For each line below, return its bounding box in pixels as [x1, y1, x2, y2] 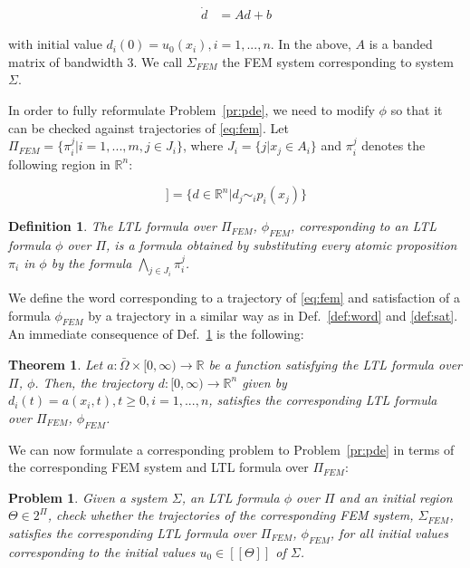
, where [182, 136, 224, 155]
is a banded [369, 34, 433, 53]
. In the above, [270, 34, 351, 53]
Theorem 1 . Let [8, 355, 103, 374]
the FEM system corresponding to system [222, 52, 454, 71]
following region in [8, 154, 110, 173]
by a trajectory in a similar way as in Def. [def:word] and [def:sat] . [88, 305, 458, 324]
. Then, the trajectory [34, 372, 154, 391]
